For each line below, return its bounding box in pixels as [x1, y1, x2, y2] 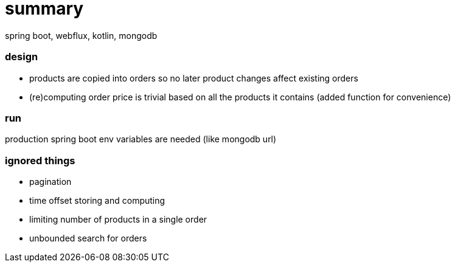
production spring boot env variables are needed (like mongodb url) [5, 134, 277, 145]
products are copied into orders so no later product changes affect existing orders [29, 72, 358, 83]
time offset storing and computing [29, 195, 165, 206]
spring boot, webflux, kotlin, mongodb [5, 30, 158, 41]
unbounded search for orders [29, 233, 147, 243]
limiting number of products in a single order [29, 214, 207, 224]
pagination [29, 176, 72, 187]
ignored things [5, 154, 75, 167]
